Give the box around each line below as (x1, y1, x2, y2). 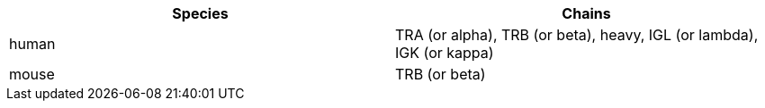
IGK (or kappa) (395, 44, 494, 62)
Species (172, 4, 229, 22)
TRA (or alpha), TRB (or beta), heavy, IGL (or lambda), (395, 26, 759, 44)
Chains (562, 4, 611, 22)
